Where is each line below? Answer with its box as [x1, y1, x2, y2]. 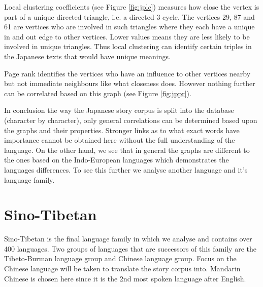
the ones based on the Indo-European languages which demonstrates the [4, 154, 229, 165]
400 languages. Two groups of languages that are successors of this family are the [4, 243, 256, 254]
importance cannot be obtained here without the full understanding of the [4, 135, 235, 145]
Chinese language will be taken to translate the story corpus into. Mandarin [4, 263, 241, 273]
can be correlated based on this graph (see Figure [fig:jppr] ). [4, 88, 191, 98]
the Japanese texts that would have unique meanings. [4, 51, 171, 61]
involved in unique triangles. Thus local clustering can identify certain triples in [4, 41, 252, 52]
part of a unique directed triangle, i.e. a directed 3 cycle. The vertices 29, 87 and [4, 11, 255, 22]
